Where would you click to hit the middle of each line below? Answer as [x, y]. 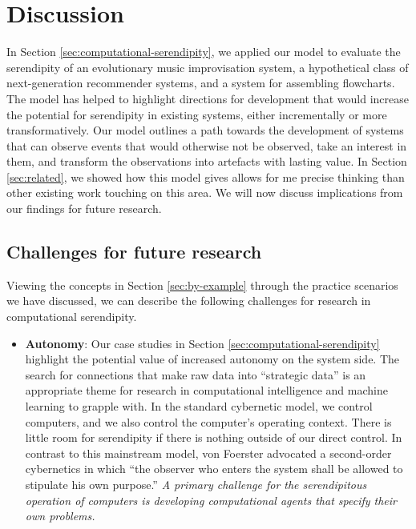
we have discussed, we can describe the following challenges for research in [189, 301]
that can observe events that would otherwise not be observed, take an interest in [207, 145]
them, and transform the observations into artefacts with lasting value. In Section [207, 161]
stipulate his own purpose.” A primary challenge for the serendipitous [196, 484]
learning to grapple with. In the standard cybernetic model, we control [199, 406]
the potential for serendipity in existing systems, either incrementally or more [197, 114]
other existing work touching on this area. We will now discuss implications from [205, 192]
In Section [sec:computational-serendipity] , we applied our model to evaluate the [204, 52]
